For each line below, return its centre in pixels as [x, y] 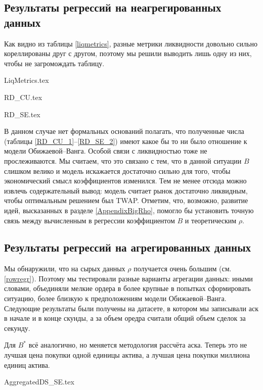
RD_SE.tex [22, 114]
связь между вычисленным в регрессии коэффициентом [90, 220]
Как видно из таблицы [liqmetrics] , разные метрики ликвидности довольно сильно [131, 43]
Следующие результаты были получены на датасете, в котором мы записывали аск [131, 308]
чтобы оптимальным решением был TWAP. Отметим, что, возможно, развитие [126, 200]
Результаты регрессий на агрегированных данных [128, 247]
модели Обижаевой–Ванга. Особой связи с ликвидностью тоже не [106, 151]
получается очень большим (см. [183, 269]
